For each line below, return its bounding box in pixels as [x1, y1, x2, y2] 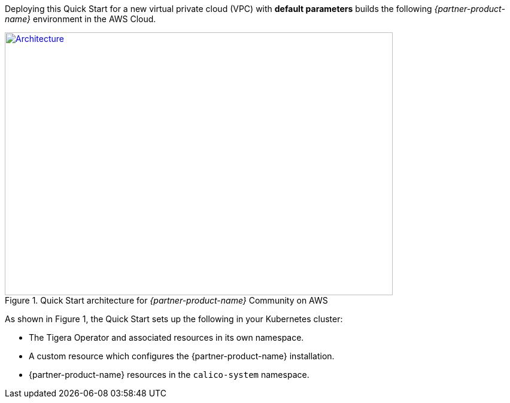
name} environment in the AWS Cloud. [5, 14, 156, 24]
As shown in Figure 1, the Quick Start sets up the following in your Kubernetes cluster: [5, 314, 343, 324]
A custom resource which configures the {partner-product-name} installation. [29, 351, 335, 361]
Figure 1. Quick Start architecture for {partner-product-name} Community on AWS [5, 295, 328, 305]
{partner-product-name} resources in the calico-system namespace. [29, 369, 309, 380]
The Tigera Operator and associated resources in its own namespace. [29, 332, 304, 343]
